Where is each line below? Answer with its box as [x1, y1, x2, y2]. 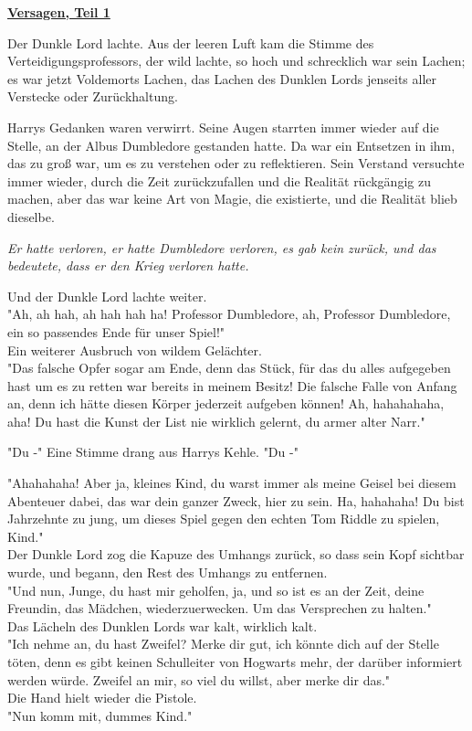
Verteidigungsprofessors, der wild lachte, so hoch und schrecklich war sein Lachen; [7, 51, 466, 70]
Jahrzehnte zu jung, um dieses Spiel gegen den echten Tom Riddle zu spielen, [7, 509, 440, 528]
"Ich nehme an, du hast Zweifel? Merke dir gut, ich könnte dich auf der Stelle [7, 634, 439, 653]
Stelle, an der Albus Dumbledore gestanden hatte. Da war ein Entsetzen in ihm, [7, 135, 456, 154]
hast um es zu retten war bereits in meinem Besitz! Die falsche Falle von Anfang [7, 376, 457, 395]
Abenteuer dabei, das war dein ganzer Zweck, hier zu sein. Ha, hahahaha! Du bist [7, 491, 465, 510]
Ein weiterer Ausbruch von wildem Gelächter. [7, 340, 262, 359]
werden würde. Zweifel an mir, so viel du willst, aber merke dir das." [7, 670, 391, 689]
